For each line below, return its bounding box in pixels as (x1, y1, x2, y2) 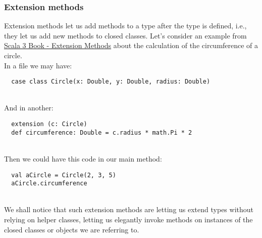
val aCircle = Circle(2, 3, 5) (11, 171, 116, 179)
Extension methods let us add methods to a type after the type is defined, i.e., (4, 20, 247, 31)
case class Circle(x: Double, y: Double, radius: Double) (11, 78, 211, 86)
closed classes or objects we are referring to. (4, 224, 139, 234)
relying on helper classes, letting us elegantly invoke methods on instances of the (4, 214, 253, 225)
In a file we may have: (4, 60, 72, 70)
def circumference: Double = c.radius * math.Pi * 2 (11, 129, 192, 136)
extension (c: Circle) (11, 121, 87, 128)
